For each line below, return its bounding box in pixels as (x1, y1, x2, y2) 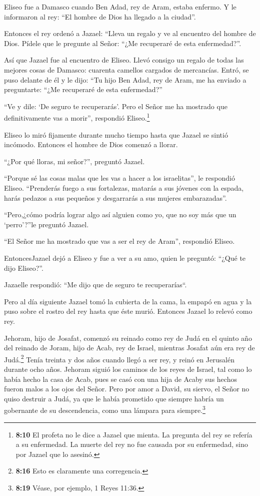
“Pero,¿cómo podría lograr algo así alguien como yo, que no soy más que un (4, 209, 236, 220)
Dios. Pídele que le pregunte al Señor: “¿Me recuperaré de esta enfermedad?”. (4, 38, 241, 48)
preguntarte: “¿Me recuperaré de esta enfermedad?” (4, 84, 162, 95)
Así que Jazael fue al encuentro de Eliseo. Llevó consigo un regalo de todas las (4, 55, 244, 65)
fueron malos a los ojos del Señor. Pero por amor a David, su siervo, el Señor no (4, 383, 249, 394)
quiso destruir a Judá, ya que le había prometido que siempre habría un (4, 393, 224, 403)
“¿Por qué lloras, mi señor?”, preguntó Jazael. (4, 156, 145, 166)
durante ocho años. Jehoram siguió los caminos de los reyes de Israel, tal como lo (4, 363, 252, 374)
